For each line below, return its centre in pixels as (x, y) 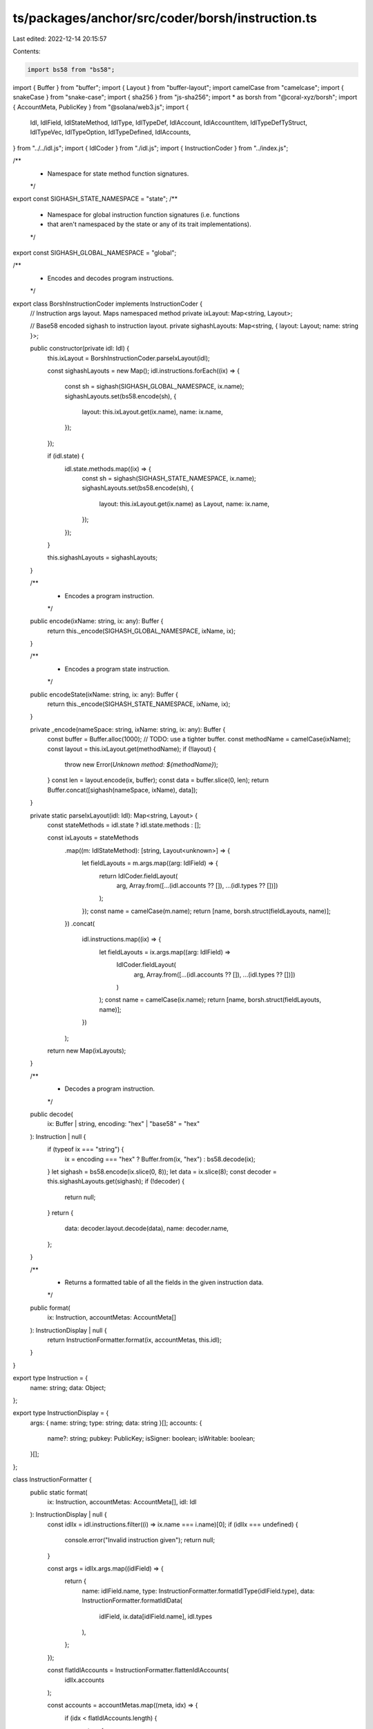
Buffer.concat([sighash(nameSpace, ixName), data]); (123, 790)
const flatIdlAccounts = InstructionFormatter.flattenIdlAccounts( (138, 1670)
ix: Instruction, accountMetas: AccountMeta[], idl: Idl (122, 1502)
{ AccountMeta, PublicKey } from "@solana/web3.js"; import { (101, 107)
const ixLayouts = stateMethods (93, 838)
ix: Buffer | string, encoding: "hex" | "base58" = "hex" (124, 1124)
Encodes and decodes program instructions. (111, 278)
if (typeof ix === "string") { (86, 1149)
